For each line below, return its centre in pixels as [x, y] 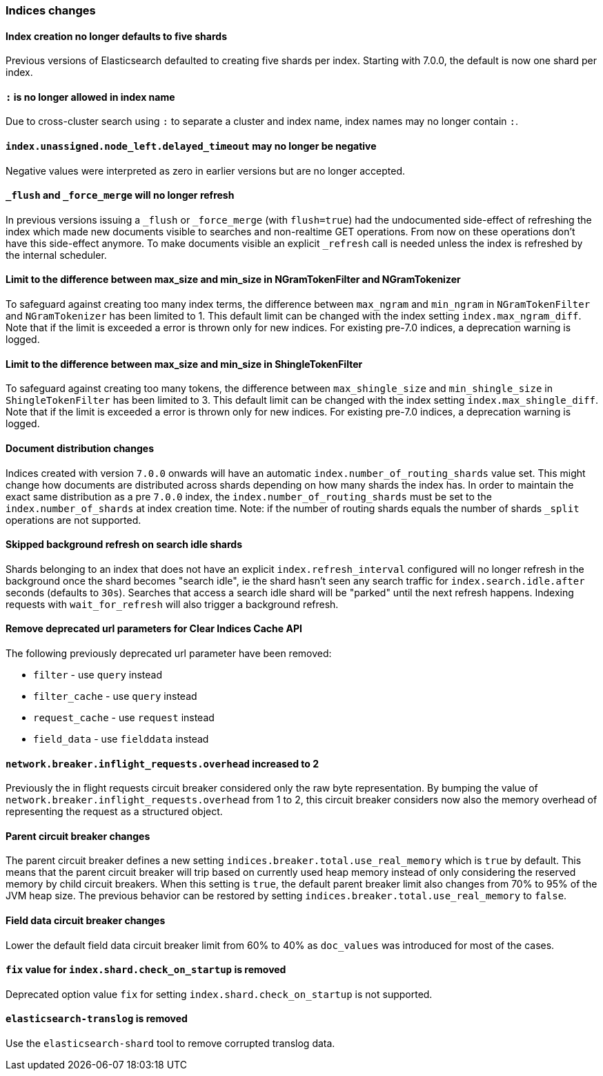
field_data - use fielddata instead [121, 738]
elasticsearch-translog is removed [97, 1019]
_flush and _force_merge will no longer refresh [120, 195]
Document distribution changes [80, 448]
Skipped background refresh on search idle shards [124, 545]
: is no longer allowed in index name [90, 97]
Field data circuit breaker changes [86, 921]
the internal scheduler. [56, 255]
